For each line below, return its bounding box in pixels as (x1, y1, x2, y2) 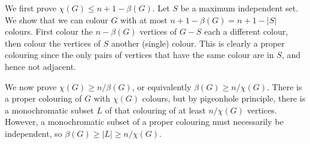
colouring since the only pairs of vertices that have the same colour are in (5, 48, 274, 61)
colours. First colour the (5, 25, 93, 38)
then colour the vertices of (5, 36, 101, 49)
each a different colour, (204, 25, 288, 38)
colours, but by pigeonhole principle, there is (142, 92, 306, 105)
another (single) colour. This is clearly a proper (111, 36, 285, 49)
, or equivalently (132, 80, 192, 93)
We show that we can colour (5, 13, 108, 26)
